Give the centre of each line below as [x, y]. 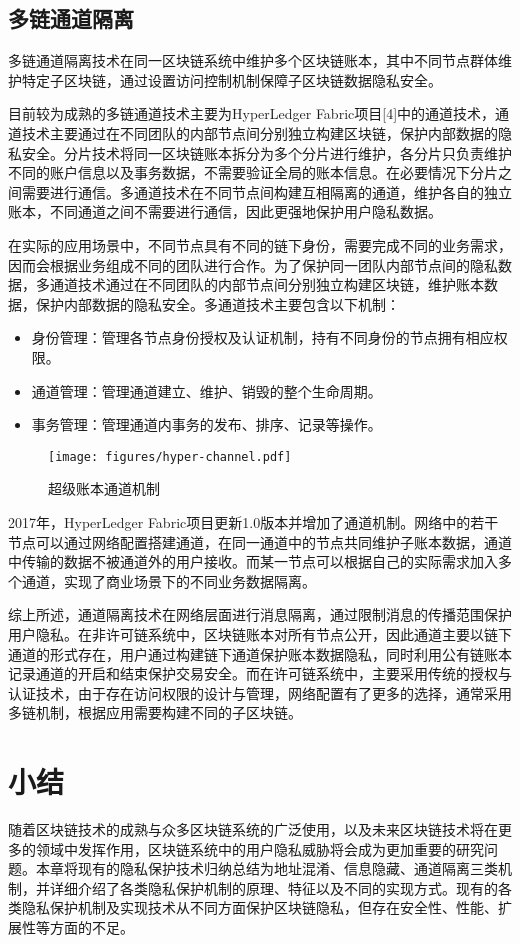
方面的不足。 [91, 926]
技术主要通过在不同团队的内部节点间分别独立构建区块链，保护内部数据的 [259, 132]
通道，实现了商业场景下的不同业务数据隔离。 [168, 580]
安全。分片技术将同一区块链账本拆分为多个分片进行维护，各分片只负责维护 [266, 152]
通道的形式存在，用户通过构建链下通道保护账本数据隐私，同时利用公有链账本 [260, 653]
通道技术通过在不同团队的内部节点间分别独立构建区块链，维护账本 [266, 284]
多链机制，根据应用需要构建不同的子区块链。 [155, 712]
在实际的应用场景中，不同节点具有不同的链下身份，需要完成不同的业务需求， [260, 244]
